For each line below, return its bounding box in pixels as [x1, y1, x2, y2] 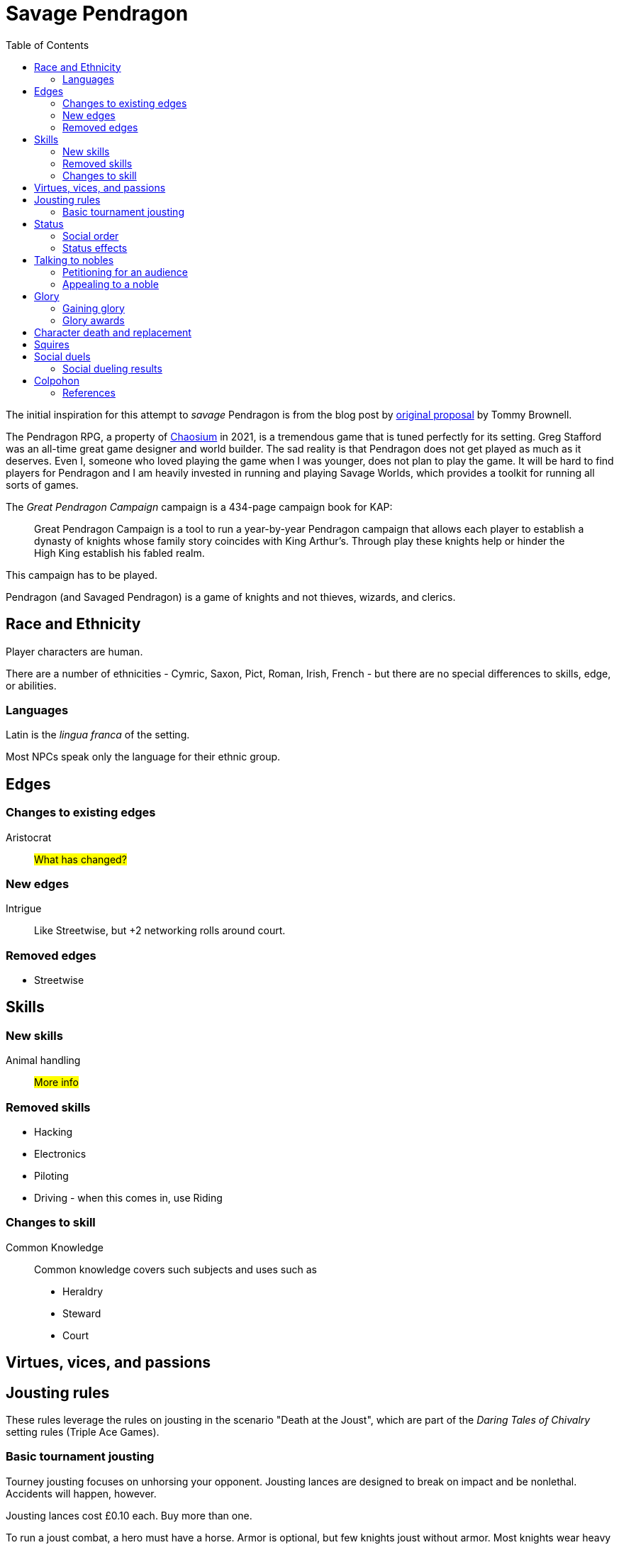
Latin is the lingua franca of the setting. [6, 729, 190, 741]
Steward [62, 1307, 101, 1319]
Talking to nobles [34, 253, 114, 266]
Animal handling [6, 1054, 81, 1067]
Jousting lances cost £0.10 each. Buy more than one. [6, 1509, 252, 1522]
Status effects [62, 241, 128, 254]
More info [34, 1076, 79, 1089]
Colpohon [34, 374, 79, 387]
